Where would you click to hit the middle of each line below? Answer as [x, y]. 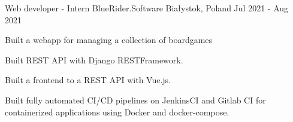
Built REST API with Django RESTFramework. [94, 60]
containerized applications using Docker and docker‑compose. [117, 112]
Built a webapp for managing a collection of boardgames [109, 40]
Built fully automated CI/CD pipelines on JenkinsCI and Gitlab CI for [135, 100]
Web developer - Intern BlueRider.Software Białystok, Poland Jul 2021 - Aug [147, 8]
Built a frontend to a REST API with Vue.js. [88, 80]
